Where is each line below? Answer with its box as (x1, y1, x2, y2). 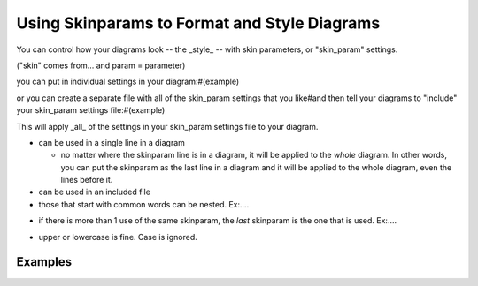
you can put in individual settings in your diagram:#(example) (16, 76, 240, 87)
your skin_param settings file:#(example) (16, 105, 166, 116)
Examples (16, 254, 73, 269)
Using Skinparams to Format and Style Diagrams (16, 13, 381, 33)
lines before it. (60, 175, 113, 185)
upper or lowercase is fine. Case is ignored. (38, 231, 198, 242)
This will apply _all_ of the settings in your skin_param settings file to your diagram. (16, 121, 319, 132)
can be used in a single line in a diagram (38, 137, 186, 147)
